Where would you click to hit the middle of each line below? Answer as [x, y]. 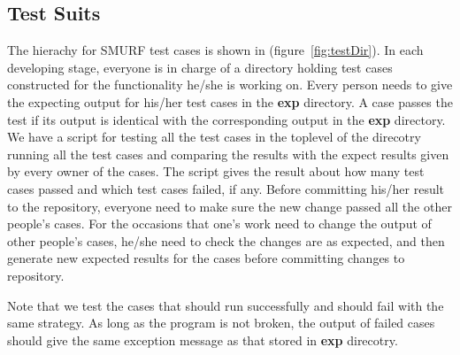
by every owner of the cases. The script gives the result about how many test [216, 171]
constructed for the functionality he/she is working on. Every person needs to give [230, 85]
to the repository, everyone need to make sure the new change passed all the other [230, 206]
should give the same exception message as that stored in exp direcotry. [203, 340]
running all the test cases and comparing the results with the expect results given [228, 154]
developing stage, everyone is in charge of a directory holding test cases [200, 67]
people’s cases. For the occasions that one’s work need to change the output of [219, 224]
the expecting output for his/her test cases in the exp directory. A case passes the [230, 101]
